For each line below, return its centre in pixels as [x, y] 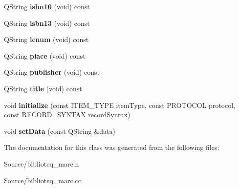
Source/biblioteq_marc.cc [43, 180]
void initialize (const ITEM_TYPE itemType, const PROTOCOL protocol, [120, 105]
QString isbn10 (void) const [47, 6]
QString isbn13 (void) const [47, 23]
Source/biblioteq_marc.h [42, 163]
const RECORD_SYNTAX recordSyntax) [67, 115]
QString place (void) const [45, 55]
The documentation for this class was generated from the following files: [112, 147]
